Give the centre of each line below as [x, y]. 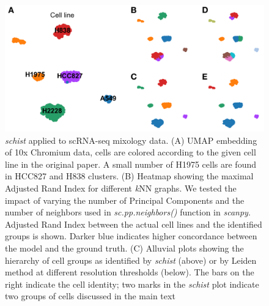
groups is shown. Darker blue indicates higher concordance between [131, 236]
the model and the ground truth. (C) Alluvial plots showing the [124, 248]
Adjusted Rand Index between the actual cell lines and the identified [134, 224]
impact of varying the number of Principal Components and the [125, 200]
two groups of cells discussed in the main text [90, 296]
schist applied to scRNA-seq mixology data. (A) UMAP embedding [131, 140]
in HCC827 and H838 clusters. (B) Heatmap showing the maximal [129, 176]
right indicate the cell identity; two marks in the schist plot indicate [132, 284]
